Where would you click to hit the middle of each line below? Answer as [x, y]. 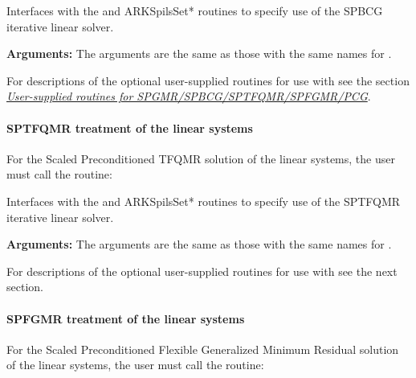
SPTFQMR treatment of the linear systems [130, 127]
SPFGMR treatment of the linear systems [126, 318]
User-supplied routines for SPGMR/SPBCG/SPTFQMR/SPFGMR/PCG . [189, 96]
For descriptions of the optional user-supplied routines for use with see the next [202, 271]
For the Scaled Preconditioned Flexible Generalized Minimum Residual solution [203, 349]
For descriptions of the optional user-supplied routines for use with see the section [208, 80]
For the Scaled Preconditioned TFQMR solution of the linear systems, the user [201, 158]
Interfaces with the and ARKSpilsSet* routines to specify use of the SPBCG [195, 10]
